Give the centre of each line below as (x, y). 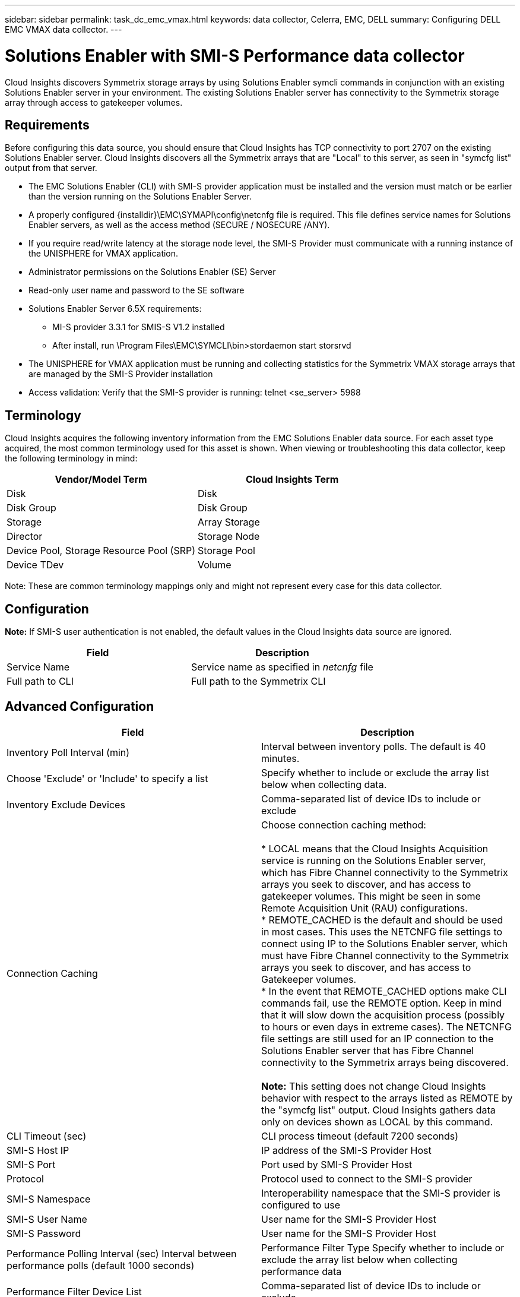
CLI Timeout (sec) (47, 1136)
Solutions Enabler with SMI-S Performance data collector (235, 56)
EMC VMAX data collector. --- (64, 29)
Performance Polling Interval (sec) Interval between (122, 1253)
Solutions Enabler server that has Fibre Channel (368, 1050)
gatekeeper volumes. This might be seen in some (371, 896)
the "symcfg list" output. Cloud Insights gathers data (378, 1110)
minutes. (280, 758)
